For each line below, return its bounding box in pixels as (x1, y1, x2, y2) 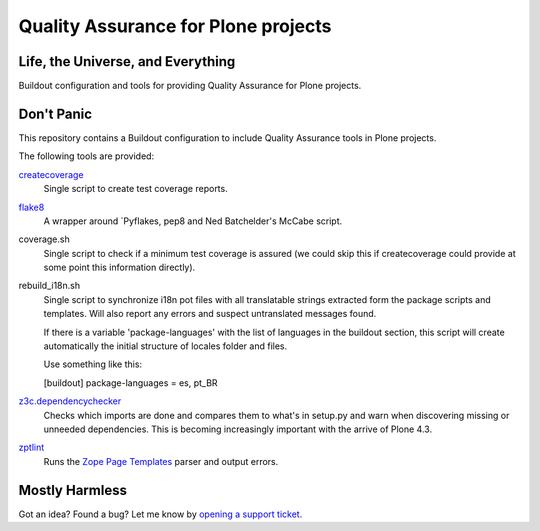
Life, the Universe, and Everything (18, 53, 236, 70)
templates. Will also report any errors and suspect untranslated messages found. (43, 308, 377, 320)
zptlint (18, 441, 45, 454)
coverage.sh (18, 233, 70, 245)
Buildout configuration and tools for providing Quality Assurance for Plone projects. (18, 80, 362, 92)
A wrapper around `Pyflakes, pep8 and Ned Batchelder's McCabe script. (43, 215, 343, 227)
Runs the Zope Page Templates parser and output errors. (43, 455, 279, 467)
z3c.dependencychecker (18, 395, 122, 407)
